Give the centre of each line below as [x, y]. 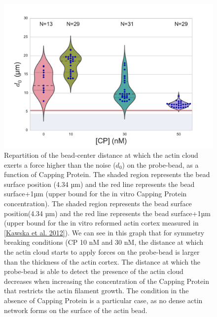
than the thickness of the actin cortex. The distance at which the [102, 261]
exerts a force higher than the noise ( [60, 164]
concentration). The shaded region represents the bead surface [98, 204]
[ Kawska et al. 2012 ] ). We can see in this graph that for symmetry [104, 232]
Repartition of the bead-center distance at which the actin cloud [101, 155]
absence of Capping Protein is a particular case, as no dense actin [103, 300]
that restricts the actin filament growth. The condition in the [96, 291]
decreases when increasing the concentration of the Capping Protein [107, 281]
